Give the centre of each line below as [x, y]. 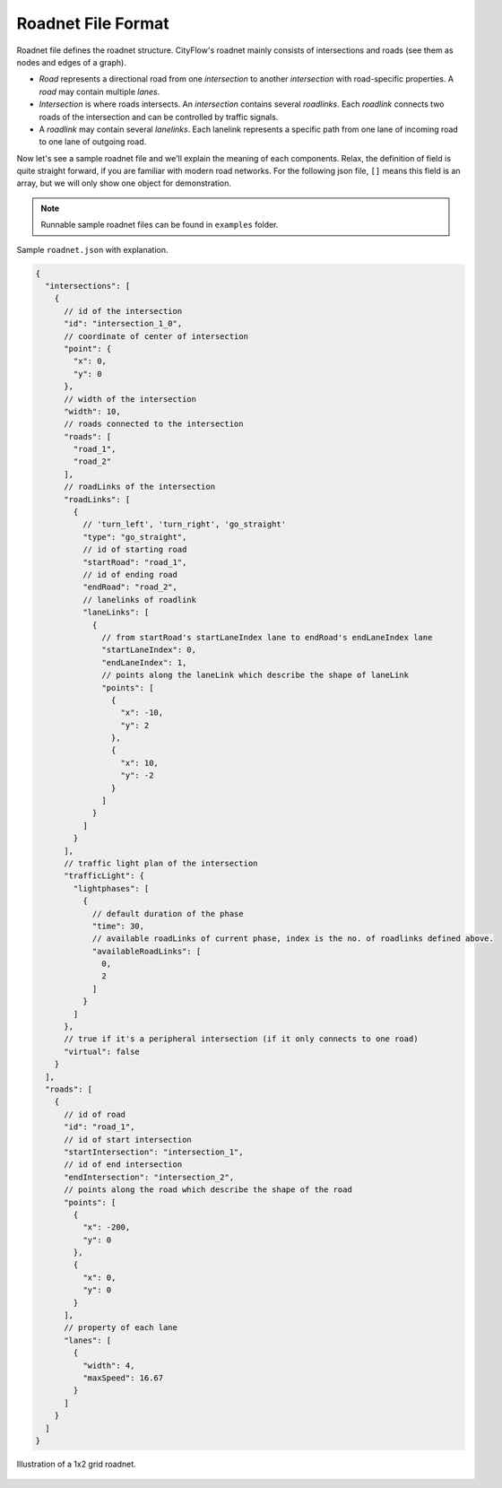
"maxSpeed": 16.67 [123, 1378]
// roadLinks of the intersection [139, 487]
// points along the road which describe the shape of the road [208, 1190]
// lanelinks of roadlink [139, 600]
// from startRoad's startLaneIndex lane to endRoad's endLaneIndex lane [267, 637]
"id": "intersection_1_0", [123, 324]
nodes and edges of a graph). [72, 62]
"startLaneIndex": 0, [149, 650]
